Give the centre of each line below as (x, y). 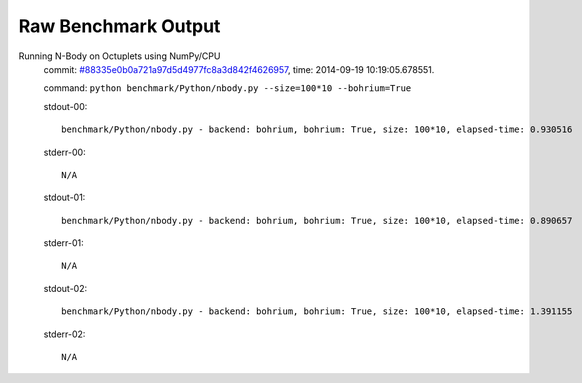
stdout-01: (64, 197)
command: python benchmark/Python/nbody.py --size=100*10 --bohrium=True (227, 88)
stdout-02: (65, 288)
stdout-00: (65, 106)
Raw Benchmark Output (119, 26)
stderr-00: (64, 152)
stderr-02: (64, 334)
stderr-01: (63, 243)
